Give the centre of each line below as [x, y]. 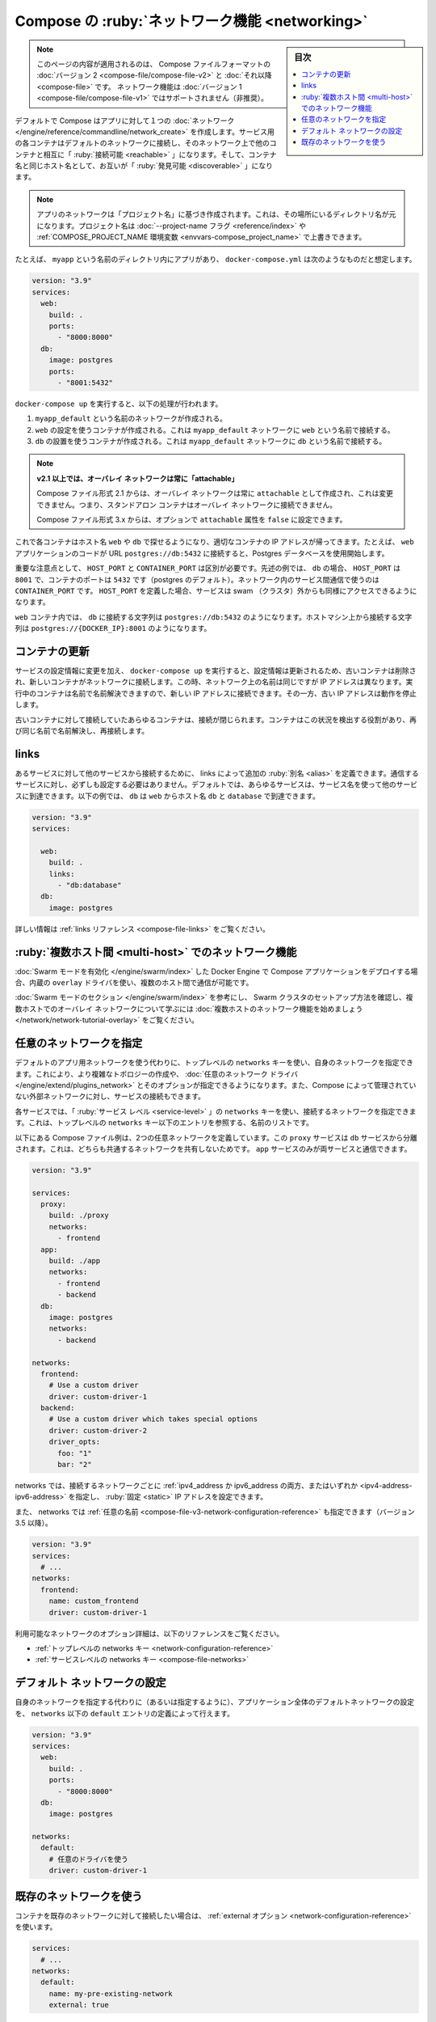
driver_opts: [75, 1442]
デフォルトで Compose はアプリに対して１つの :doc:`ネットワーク [125, 121]
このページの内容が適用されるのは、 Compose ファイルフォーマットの [153, 64]
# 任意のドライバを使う [88, 1859]
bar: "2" [75, 1465]
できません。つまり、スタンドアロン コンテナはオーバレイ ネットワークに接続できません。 [187, 505]
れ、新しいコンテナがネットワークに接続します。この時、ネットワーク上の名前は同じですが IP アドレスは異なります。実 [214, 682]
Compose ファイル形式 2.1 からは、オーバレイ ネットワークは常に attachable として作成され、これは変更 [215, 493]
